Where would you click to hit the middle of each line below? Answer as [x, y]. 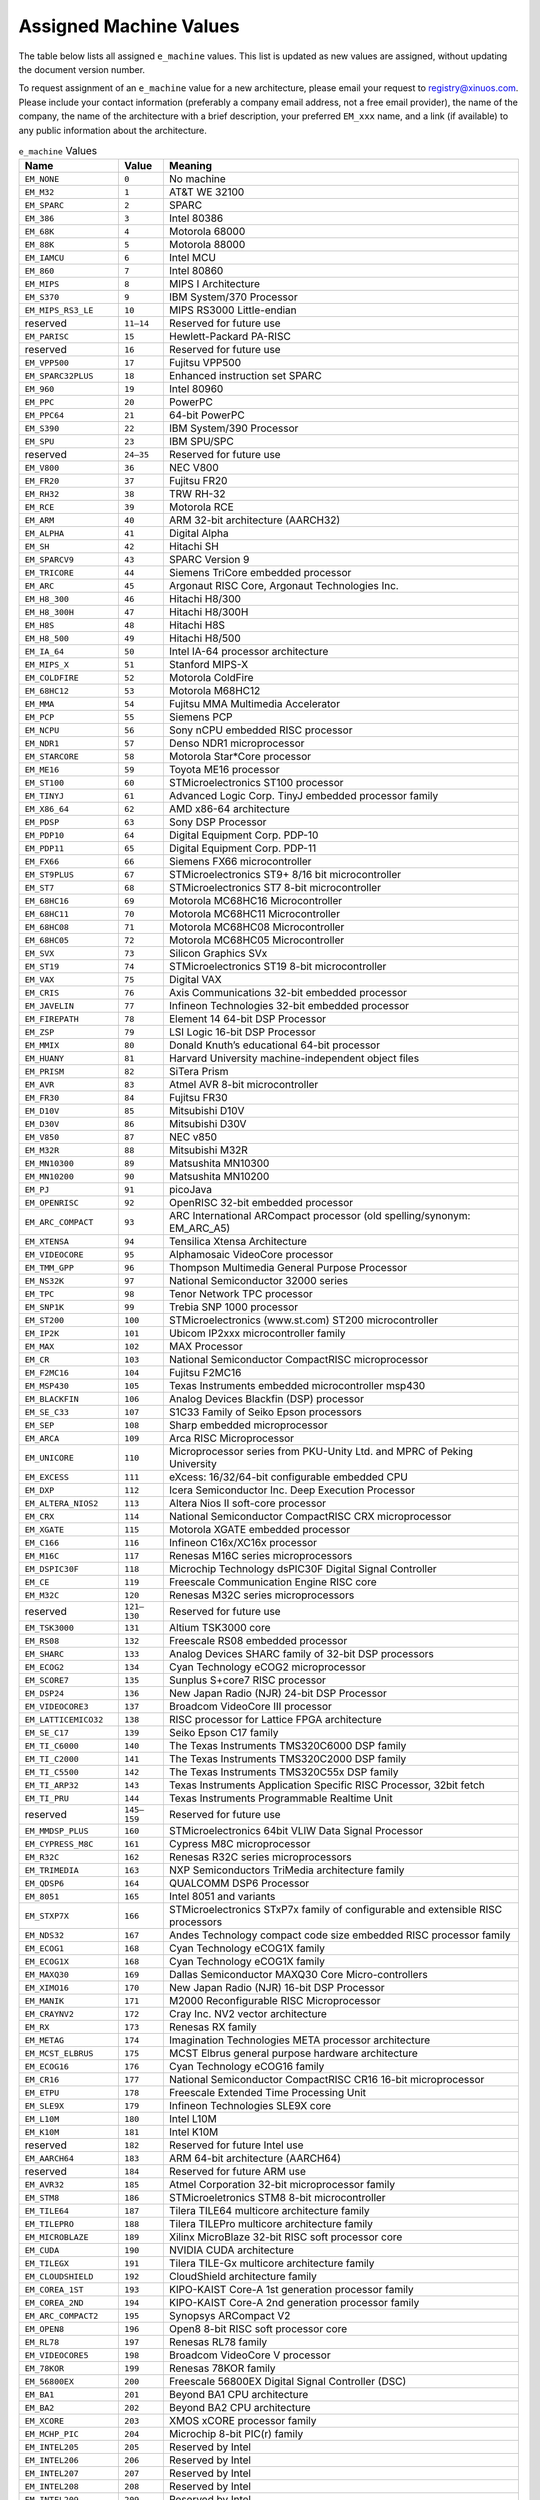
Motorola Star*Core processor [240, 757]
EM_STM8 [42, 2197]
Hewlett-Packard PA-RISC [230, 337]
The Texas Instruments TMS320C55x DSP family [283, 1772]
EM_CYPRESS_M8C [59, 1843]
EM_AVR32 [44, 2184]
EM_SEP [39, 1425]
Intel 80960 [196, 389]
